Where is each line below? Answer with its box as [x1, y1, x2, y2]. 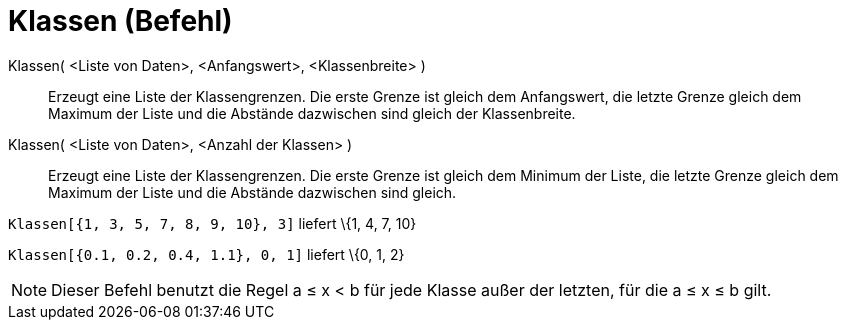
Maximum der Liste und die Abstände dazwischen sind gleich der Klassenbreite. [48, 104, 576, 122]
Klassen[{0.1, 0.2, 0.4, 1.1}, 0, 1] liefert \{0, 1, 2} [8, 245, 405, 263]
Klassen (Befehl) [8, 4, 233, 38]
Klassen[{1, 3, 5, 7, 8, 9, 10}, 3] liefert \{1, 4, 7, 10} [8, 214, 417, 232]
